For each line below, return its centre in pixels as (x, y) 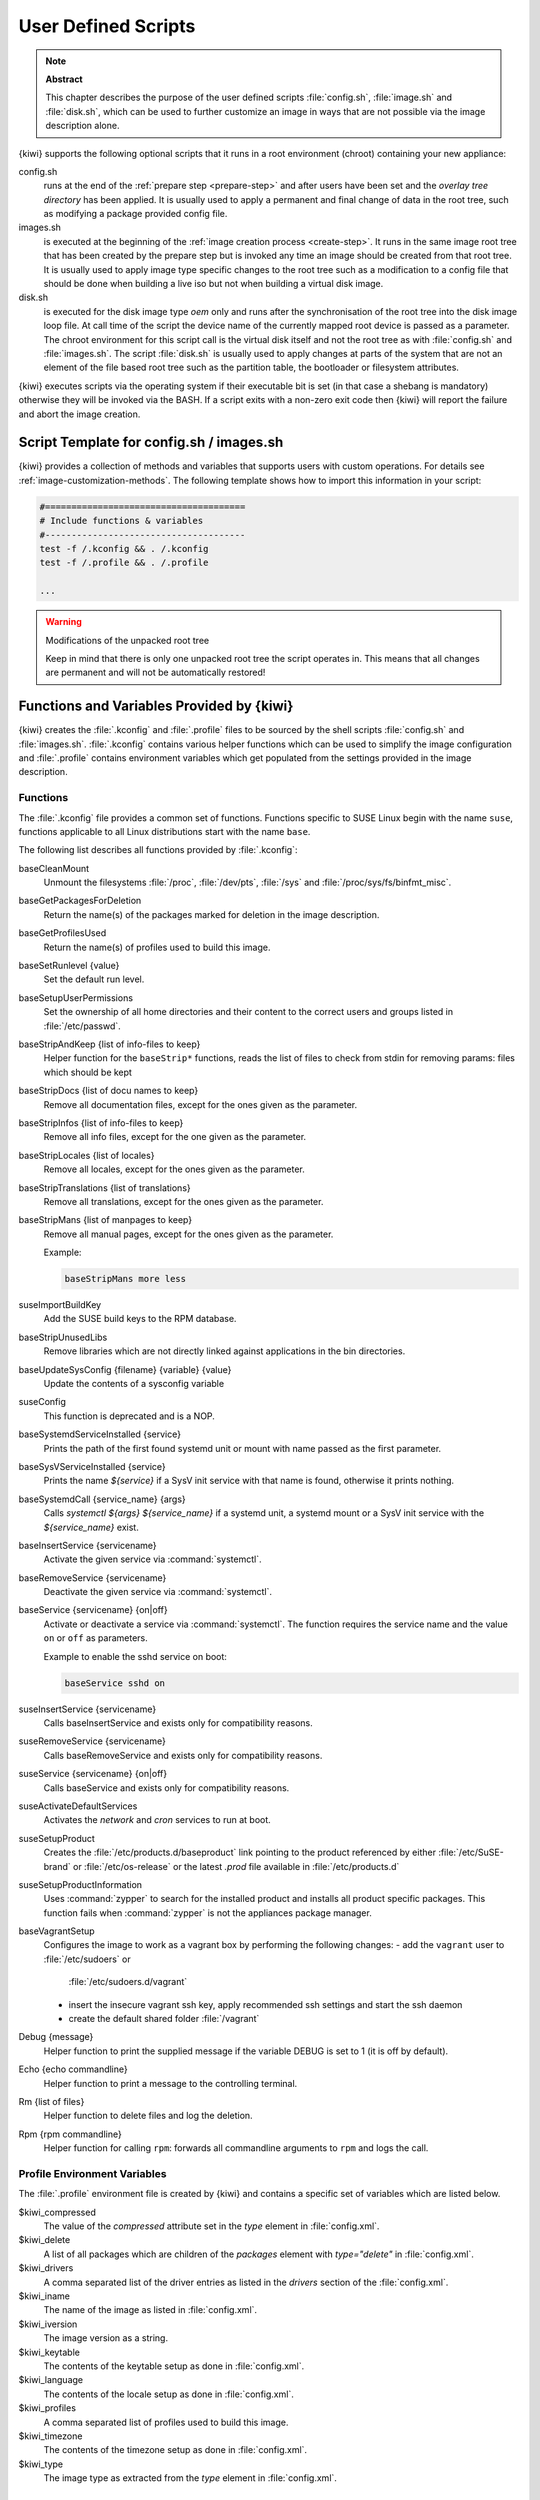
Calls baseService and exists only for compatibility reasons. (166, 1787)
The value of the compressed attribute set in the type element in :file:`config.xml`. (211, 2226)
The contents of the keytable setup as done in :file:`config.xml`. (174, 2366)
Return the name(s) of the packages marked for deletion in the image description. (211, 914)
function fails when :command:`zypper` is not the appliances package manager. (207, 1912)
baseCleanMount (54, 868)
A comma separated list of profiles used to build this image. (166, 2422)
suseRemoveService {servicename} (92, 1741)
